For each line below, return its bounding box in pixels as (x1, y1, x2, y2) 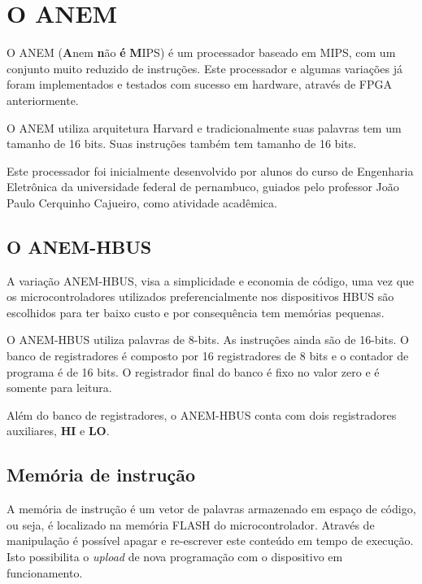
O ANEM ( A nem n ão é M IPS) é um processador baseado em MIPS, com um (7, 44, 396, 61)
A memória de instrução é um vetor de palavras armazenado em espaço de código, (7, 500, 416, 517)
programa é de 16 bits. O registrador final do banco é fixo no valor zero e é (7, 363, 380, 380)
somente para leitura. (7, 379, 112, 396)
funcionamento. (7, 564, 83, 581)
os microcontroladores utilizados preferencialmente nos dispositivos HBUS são (7, 288, 394, 305)
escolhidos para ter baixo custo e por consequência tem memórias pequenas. (7, 303, 385, 320)
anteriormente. (7, 91, 79, 108)
